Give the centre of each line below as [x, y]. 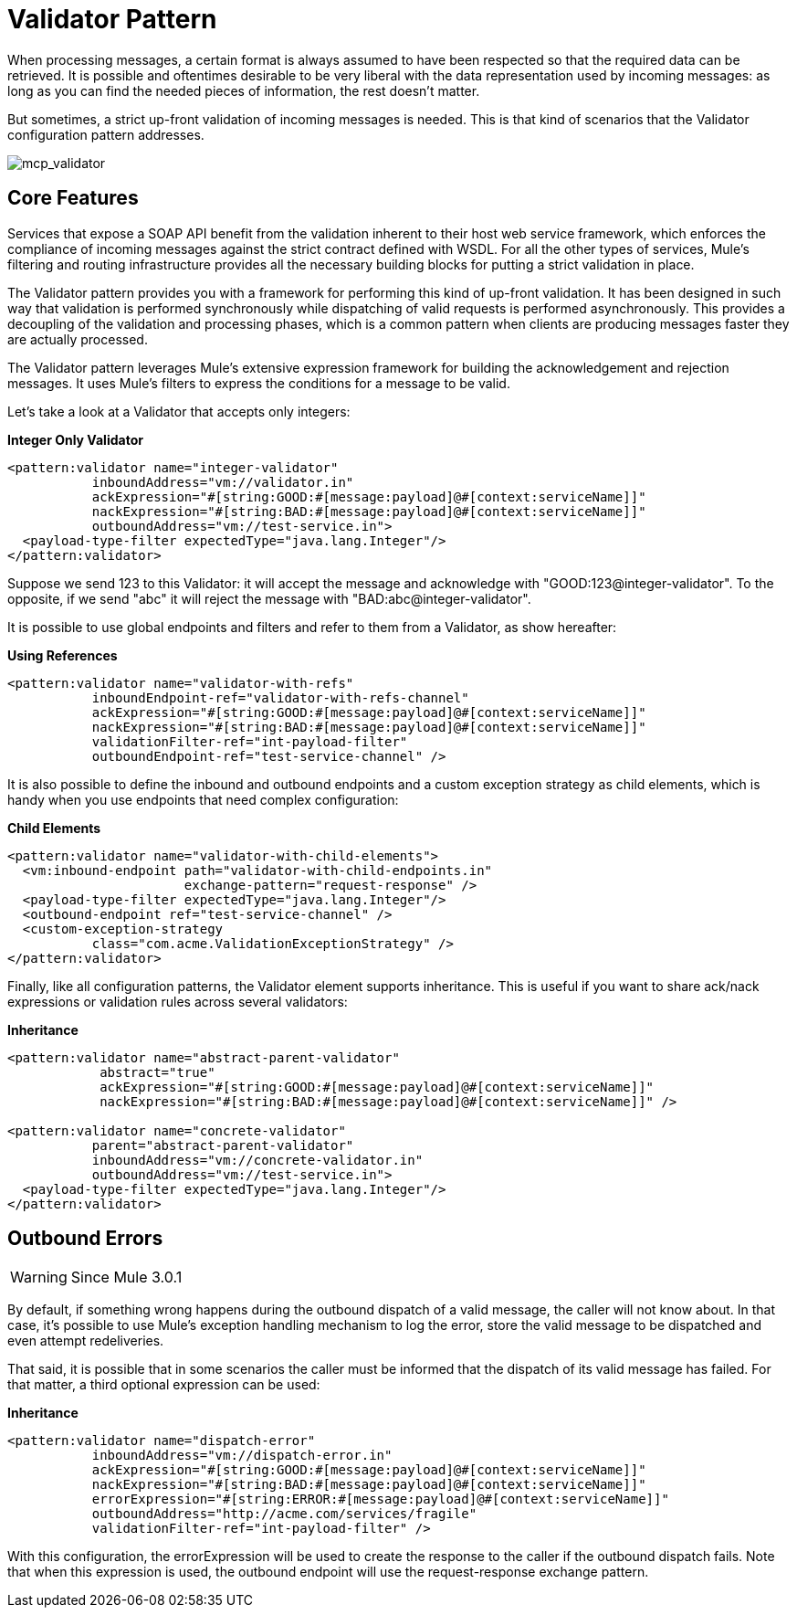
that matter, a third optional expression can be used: [164, 1385]
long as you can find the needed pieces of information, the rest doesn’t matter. [244, 90]
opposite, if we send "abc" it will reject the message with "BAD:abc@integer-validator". [269, 598]
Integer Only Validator [75, 439]
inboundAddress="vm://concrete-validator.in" [257, 1160]
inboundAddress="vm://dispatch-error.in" [242, 1456]
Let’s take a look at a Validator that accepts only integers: [179, 411]
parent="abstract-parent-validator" [223, 1145]
